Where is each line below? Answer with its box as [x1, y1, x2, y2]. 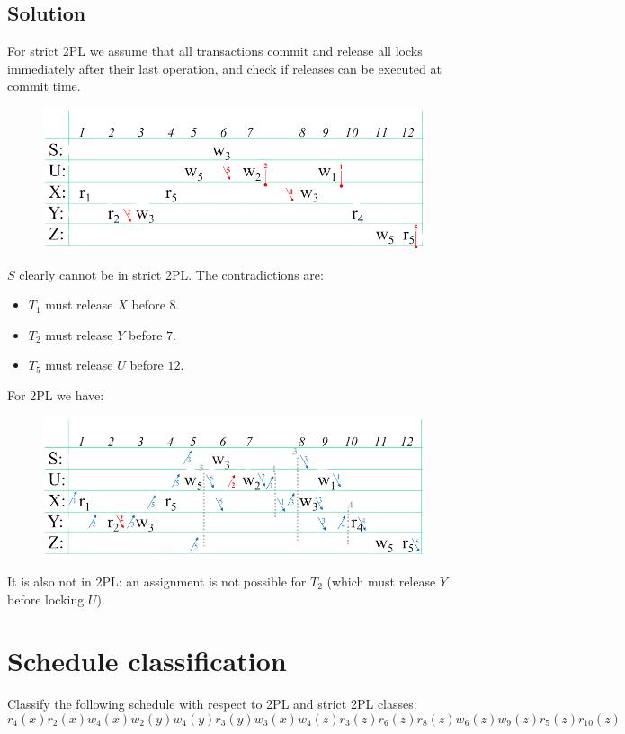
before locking [7, 589, 85, 608]
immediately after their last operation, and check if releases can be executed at [7, 58, 442, 77]
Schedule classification [7, 642, 287, 679]
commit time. [7, 76, 81, 95]
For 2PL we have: [7, 385, 104, 404]
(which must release [326, 571, 436, 590]
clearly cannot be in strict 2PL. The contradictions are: [19, 264, 324, 283]
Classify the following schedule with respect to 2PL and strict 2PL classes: [7, 694, 417, 713]
